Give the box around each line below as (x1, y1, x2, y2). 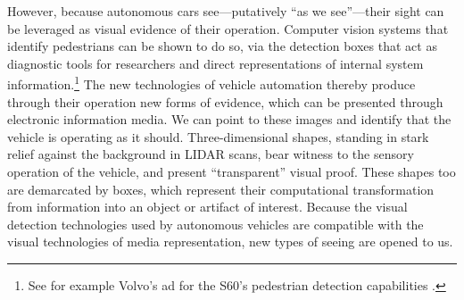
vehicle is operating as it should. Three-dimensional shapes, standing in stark (7, 127, 429, 146)
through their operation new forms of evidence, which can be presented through (7, 92, 443, 111)
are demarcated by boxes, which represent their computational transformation (7, 179, 435, 198)
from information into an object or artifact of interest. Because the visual (7, 197, 408, 216)
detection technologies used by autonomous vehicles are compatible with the (7, 214, 424, 233)
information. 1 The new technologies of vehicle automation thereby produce (7, 72, 416, 94)
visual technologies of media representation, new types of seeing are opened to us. (7, 232, 453, 251)
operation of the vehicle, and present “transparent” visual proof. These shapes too (7, 162, 456, 180)
